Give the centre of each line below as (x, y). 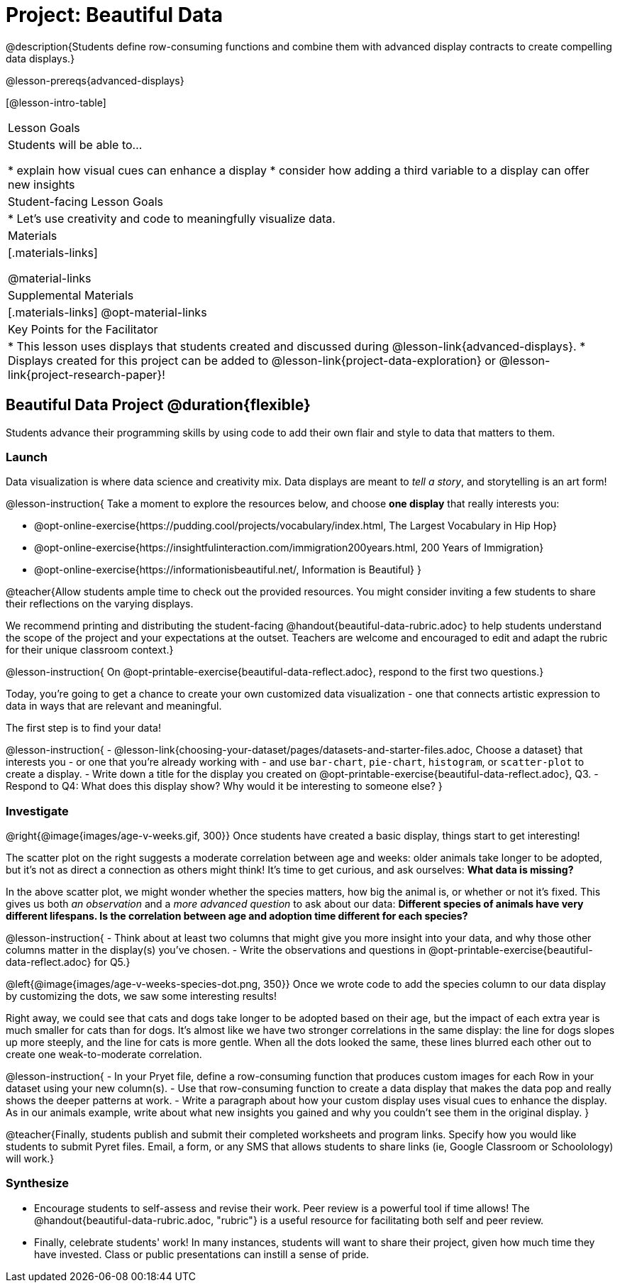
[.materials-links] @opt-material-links (107, 312)
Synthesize (38, 1183)
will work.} (30, 1159)
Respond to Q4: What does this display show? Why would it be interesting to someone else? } (224, 786)
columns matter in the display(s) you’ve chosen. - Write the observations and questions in (216, 950)
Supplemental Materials (71, 295)
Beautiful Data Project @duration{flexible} (158, 405)
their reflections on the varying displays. (100, 604)
